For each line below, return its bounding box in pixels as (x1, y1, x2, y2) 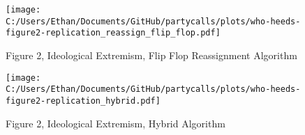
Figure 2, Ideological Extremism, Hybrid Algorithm (6, 116, 225, 130)
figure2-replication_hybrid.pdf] (6, 95, 161, 106)
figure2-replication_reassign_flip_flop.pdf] (6, 28, 221, 38)
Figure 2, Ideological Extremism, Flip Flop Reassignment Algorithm (6, 47, 297, 62)
